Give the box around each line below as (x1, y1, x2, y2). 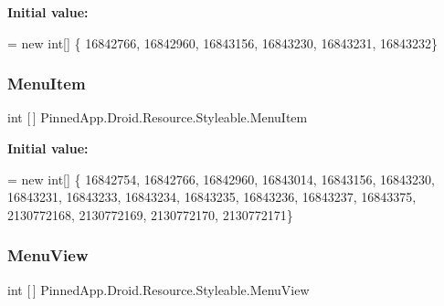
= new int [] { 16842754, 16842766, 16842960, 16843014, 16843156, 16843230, (7, 169, 435, 188)
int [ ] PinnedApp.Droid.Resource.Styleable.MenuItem (7, 108, 308, 127)
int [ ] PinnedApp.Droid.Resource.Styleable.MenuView (7, 280, 310, 299)
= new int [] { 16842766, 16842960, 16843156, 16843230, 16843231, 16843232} (7, 33, 438, 52)
